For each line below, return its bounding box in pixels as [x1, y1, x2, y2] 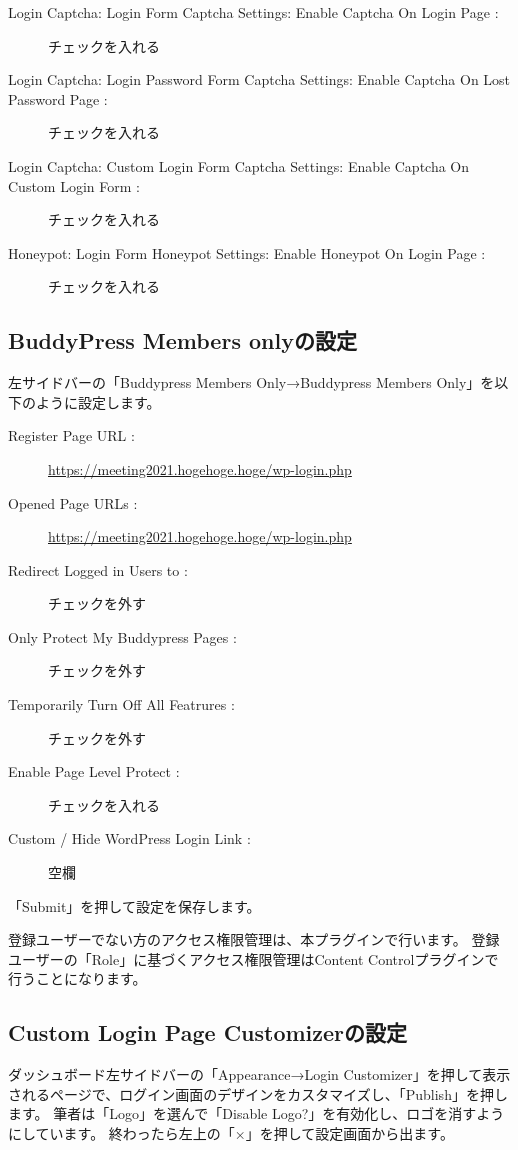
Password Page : [8, 88, 108, 109]
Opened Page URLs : [8, 492, 138, 513]
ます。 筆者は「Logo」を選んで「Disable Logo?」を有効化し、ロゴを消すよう [8, 1103, 505, 1124]
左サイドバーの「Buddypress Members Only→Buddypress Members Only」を [8, 372, 495, 393]
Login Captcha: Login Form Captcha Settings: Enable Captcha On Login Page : [8, 2, 499, 22]
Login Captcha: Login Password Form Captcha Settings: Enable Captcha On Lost [8, 69, 511, 90]
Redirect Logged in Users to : [8, 559, 188, 580]
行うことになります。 [8, 968, 147, 989]
